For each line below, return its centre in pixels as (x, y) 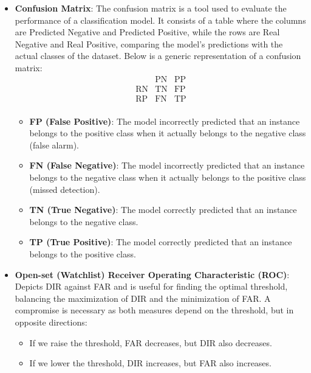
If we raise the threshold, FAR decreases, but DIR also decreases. (151, 342)
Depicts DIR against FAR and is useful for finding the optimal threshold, (151, 286)
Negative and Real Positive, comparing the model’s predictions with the (149, 44)
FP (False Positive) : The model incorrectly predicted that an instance (165, 121)
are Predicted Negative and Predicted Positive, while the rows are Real (147, 32)
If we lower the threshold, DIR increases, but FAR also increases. (150, 363)
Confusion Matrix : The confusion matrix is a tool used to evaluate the (151, 8)
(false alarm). (54, 145)
